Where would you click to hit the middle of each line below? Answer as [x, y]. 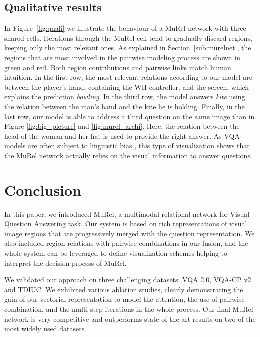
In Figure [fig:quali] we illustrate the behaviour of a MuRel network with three [125, 28]
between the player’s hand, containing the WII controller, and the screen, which [127, 87]
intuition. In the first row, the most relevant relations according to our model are [128, 77]
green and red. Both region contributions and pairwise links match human [118, 67]
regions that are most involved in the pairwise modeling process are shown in [122, 57]
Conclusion [43, 190]
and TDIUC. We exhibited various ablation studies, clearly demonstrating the [124, 289]
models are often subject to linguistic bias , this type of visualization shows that [127, 146]
